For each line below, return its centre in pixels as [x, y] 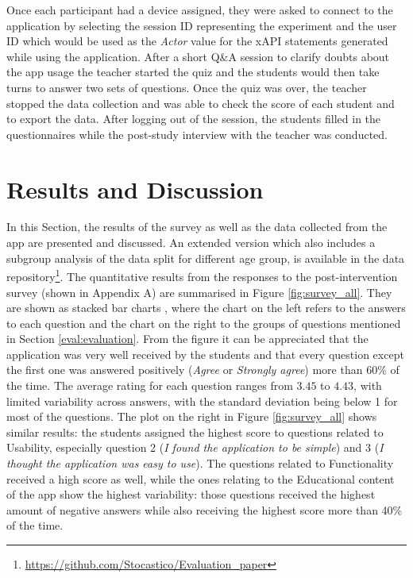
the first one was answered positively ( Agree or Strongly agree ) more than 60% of [203, 370]
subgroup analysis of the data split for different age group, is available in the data [206, 258]
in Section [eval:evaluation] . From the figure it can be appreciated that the [187, 339]
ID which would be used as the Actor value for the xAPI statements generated [197, 41]
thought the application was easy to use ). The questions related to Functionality [200, 463]
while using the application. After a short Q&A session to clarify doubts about [198, 56]
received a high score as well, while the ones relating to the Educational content [201, 478]
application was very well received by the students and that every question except [205, 354]
